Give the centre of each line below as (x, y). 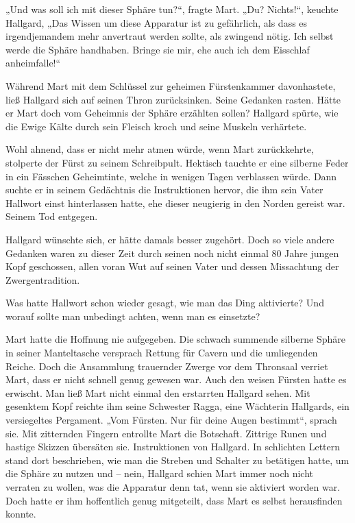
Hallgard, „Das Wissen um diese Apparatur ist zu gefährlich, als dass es (157, 22)
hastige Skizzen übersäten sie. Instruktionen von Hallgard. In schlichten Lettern (173, 447)
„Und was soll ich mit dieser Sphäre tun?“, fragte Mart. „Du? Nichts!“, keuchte (172, 9)
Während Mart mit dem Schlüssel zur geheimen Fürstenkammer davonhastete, (171, 85)
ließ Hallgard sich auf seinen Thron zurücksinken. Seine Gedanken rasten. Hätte (173, 99)
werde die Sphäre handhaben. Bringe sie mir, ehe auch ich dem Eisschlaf (158, 49)
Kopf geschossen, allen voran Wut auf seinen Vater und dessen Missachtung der (172, 266)
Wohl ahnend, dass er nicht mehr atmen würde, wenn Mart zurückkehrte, (160, 149)
